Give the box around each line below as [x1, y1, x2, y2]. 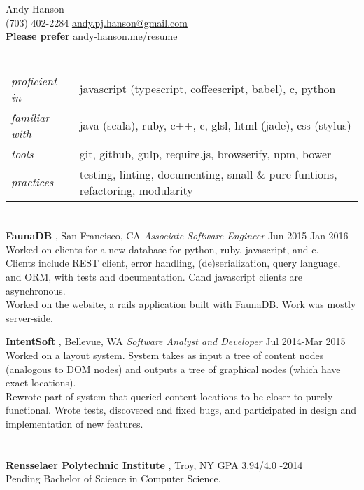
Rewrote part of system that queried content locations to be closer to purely [6, 388, 333, 403]
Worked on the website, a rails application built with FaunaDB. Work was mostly [6, 297, 356, 311]
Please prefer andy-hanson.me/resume [6, 29, 178, 43]
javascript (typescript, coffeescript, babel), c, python [79, 80, 336, 97]
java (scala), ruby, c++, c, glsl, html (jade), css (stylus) [79, 117, 351, 134]
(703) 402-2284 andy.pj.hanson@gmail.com [6, 15, 188, 29]
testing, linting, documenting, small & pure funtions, [79, 165, 337, 182]
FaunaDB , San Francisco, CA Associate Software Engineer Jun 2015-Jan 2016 [6, 228, 349, 243]
